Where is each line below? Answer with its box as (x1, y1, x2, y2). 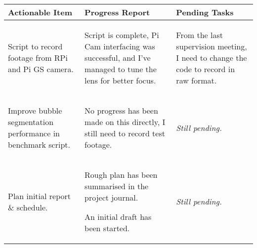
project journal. (85, 192, 138, 203)
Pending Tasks (176, 6, 234, 18)
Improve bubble (8, 105, 62, 116)
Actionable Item (8, 6, 72, 18)
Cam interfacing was (85, 41, 155, 52)
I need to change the (176, 52, 247, 63)
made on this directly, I (85, 116, 166, 127)
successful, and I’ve (85, 52, 151, 63)
